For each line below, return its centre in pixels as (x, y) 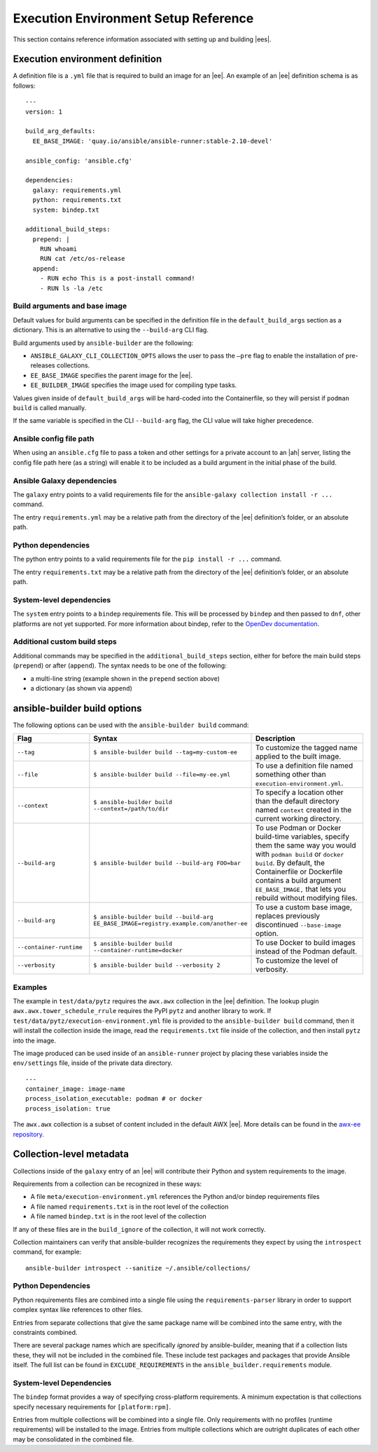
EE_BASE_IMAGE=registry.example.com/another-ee (170, 924)
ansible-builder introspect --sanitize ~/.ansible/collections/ (138, 1268)
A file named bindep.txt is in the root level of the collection (118, 1216)
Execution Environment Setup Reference (133, 18)
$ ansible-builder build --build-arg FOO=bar (167, 863)
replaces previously (288, 916)
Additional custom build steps (65, 642)
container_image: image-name (75, 1089)
